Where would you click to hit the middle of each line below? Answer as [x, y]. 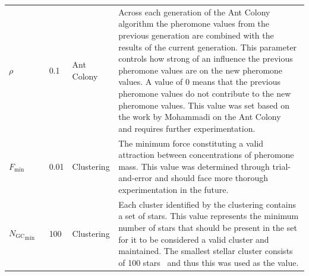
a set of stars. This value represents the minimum [209, 216]
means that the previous [237, 82]
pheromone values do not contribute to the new [205, 93]
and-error [135, 178]
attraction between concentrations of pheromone [206, 155]
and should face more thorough [212, 178]
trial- [281, 166]
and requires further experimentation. [187, 128]
